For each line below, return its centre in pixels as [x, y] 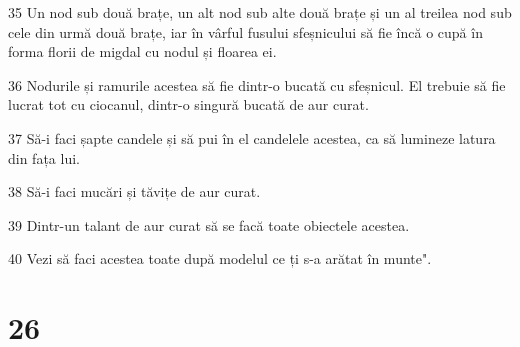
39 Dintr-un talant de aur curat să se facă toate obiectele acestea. [209, 224]
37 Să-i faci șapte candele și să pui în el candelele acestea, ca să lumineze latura [252, 137]
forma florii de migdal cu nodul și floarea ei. [142, 51]
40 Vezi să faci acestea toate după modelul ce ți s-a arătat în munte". [220, 258]
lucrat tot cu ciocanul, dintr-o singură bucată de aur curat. [188, 104]
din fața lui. [44, 157]
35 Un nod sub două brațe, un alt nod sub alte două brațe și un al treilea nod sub [260, 12]
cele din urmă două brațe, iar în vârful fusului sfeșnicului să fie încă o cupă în [245, 31]
